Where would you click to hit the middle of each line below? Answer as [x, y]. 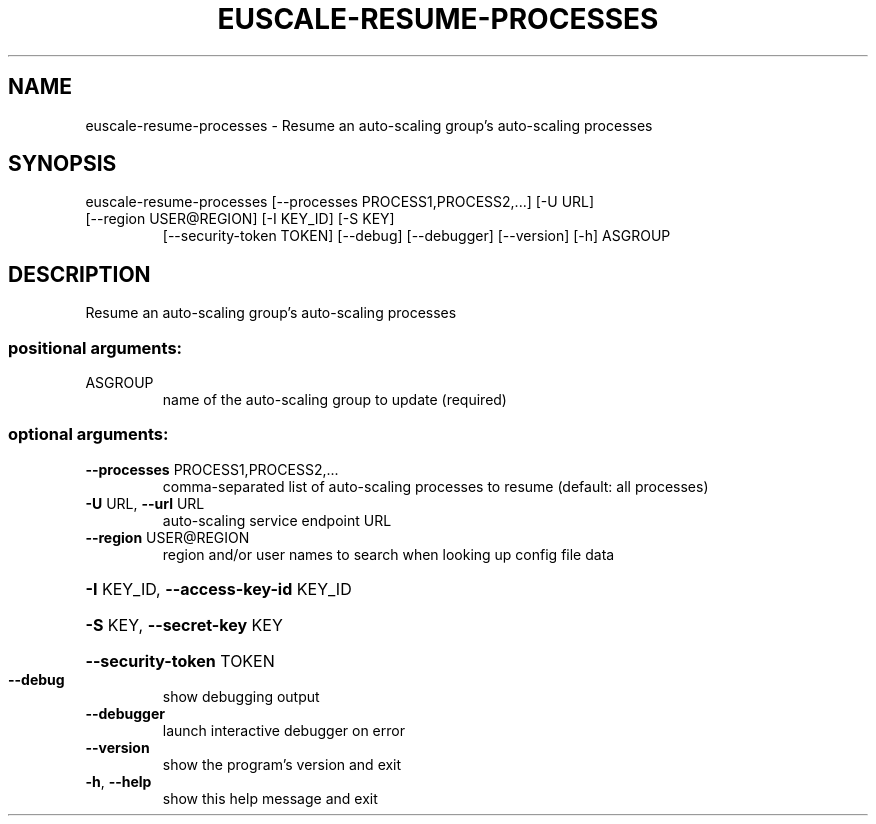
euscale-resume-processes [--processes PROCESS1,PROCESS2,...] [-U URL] [340, 202]
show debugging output [241, 696]
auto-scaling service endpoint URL [277, 520]
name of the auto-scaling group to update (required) [334, 400]
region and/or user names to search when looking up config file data [388, 554]
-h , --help [118, 781]
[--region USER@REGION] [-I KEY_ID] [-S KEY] [240, 219]
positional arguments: [95, 347]
